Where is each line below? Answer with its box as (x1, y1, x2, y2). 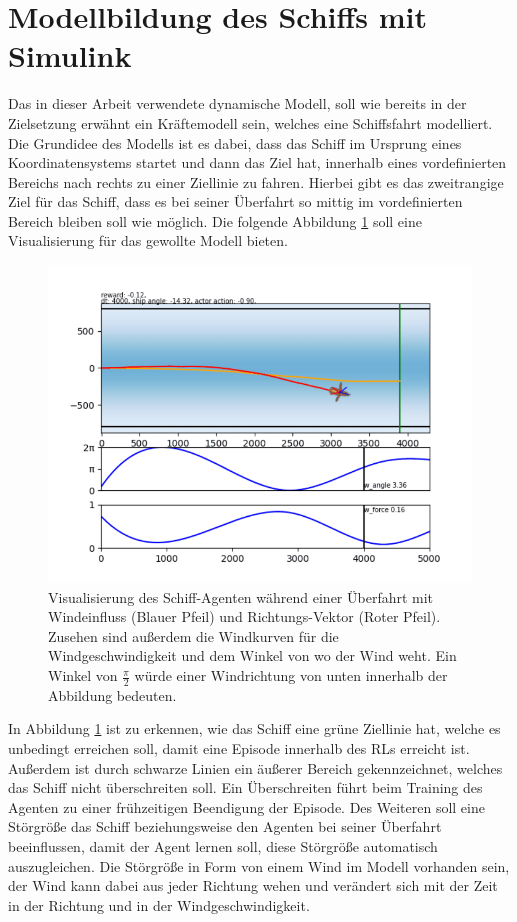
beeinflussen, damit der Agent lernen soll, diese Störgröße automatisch (8, 836, 438, 857)
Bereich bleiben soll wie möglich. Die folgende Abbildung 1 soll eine (8, 210, 422, 231)
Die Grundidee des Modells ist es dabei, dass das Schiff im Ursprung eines (8, 132, 462, 153)
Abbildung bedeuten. (48, 684, 177, 705)
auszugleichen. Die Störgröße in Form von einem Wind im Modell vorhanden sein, (8, 855, 510, 876)
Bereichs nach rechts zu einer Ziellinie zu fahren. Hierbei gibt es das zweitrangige (8, 171, 504, 192)
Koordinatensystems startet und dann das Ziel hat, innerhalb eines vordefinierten (8, 152, 507, 173)
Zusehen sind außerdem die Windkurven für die (48, 625, 339, 646)
